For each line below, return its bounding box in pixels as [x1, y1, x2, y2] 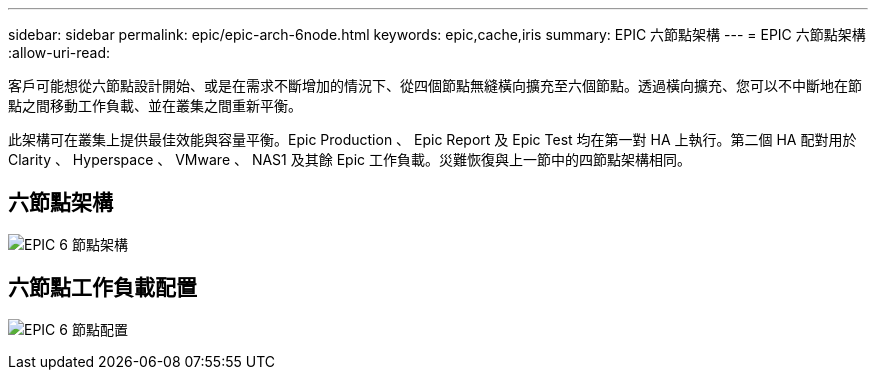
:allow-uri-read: [8, 44, 111, 61]
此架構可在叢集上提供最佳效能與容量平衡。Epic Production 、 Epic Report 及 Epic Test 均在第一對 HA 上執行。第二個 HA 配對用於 [8, 131, 857, 148]
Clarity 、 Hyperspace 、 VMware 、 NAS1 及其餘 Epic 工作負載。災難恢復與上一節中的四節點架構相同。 [8, 151, 691, 168]
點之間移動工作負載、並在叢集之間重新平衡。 [8, 97, 302, 114]
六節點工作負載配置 [8, 275, 197, 301]
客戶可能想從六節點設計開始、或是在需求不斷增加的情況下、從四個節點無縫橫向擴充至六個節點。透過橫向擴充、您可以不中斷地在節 [8, 77, 862, 94]
